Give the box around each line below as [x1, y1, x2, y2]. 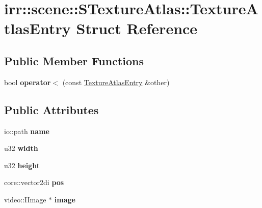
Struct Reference [76, 18, 198, 39]
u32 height [4, 160, 40, 170]
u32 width [4, 143, 38, 153]
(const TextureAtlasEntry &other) [62, 76, 170, 87]
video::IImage [4, 194, 46, 204]
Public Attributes [4, 101, 99, 117]
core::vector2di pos [4, 177, 64, 188]
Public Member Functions [4, 53, 144, 68]
